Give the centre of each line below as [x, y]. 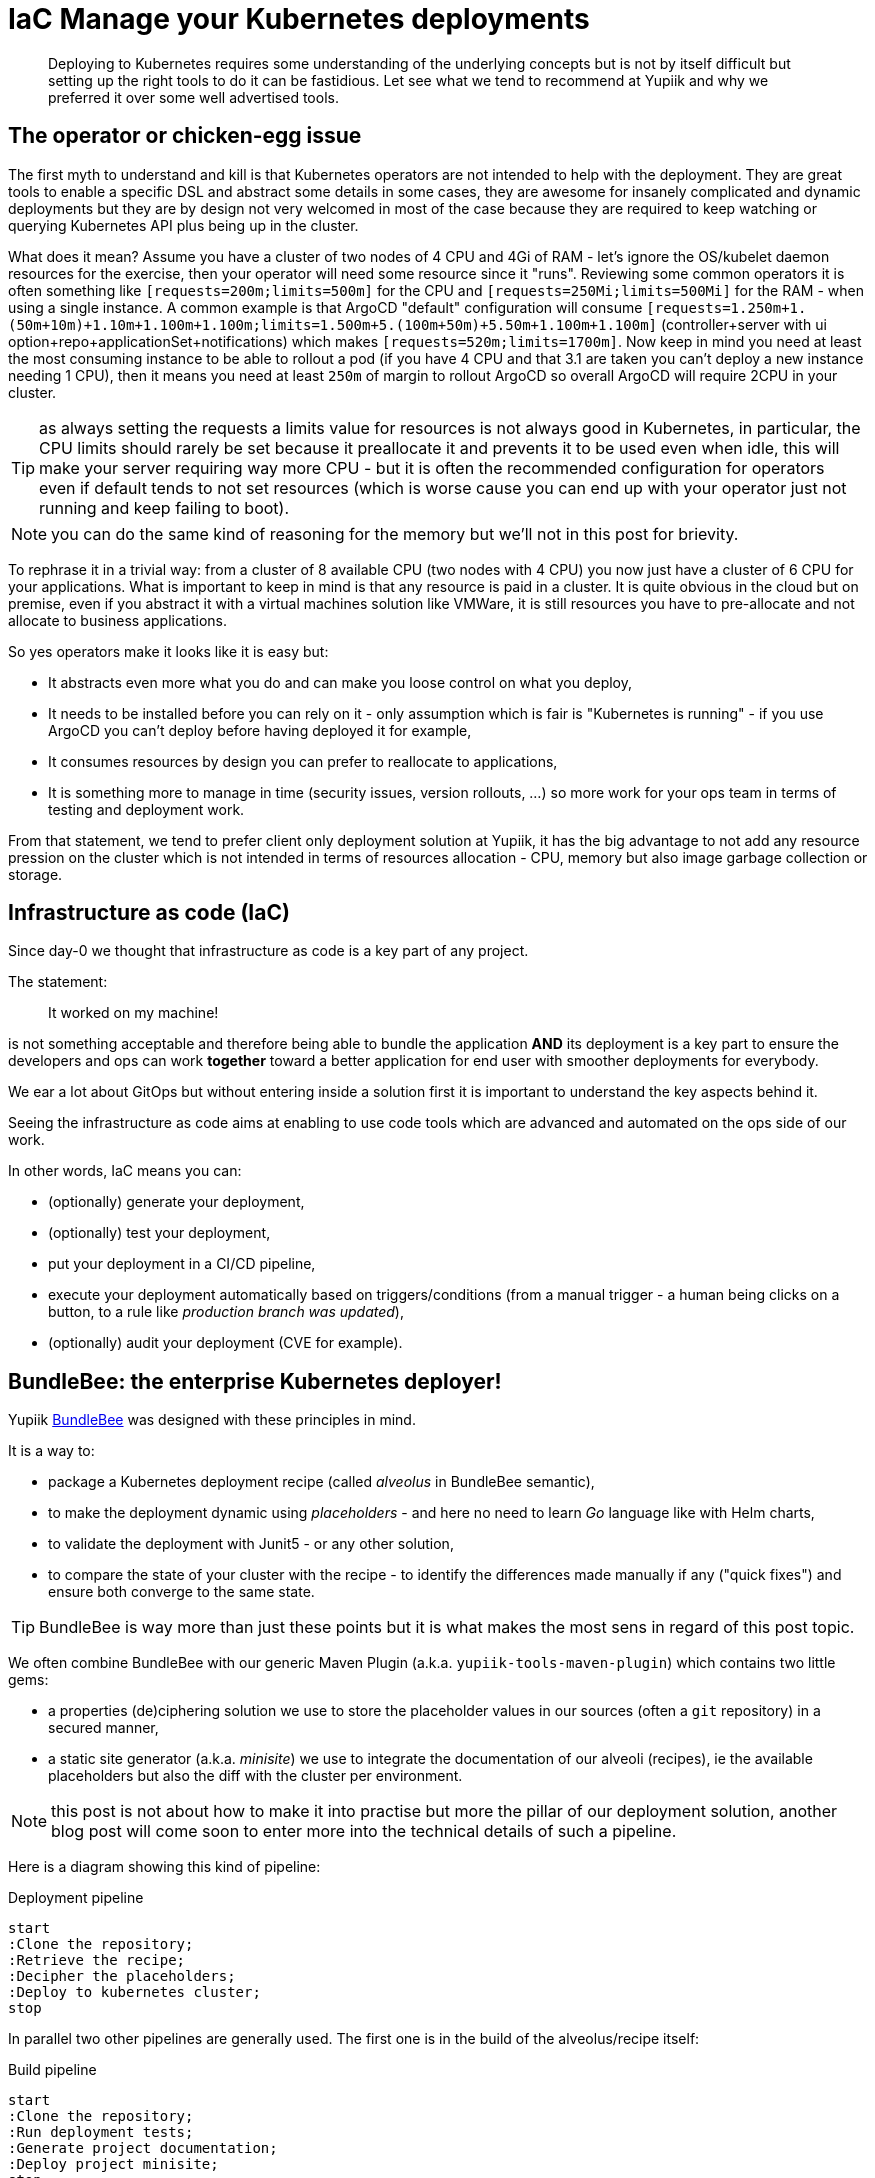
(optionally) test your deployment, [159, 1233]
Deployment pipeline [76, 1898]
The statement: [58, 982]
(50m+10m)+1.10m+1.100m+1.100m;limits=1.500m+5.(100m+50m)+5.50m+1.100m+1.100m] [333, 324]
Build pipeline [52, 2070]
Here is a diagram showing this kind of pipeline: [164, 1867]
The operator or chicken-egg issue [185, 136]
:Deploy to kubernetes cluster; [134, 1992]
